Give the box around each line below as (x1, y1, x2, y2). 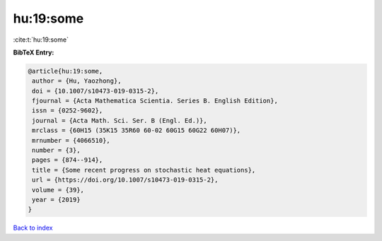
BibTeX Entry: (13, 48, 54, 57)
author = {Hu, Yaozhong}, (32, 77, 122, 85)
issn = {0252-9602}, (32, 107, 103, 114)
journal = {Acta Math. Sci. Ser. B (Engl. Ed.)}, (32, 117, 208, 124)
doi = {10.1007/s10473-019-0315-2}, (32, 87, 159, 95)
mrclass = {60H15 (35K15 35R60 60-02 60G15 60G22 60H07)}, (32, 127, 241, 134)
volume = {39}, (32, 186, 85, 194)
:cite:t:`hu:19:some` (13, 35, 69, 44)
